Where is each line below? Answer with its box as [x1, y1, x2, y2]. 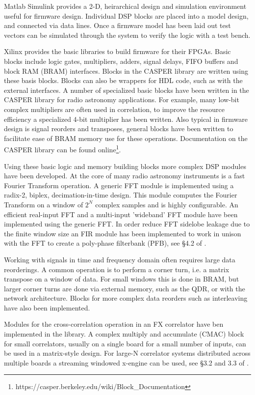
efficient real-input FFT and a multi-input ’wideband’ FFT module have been [4, 209, 238, 219]
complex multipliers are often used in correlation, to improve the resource [4, 104, 225, 114]
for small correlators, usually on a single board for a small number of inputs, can [4, 338, 246, 348]
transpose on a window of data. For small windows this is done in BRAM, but [4, 274, 239, 284]
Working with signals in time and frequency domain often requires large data [4, 254, 235, 264]
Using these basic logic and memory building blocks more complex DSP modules [4, 161, 246, 171]
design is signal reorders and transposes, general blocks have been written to [4, 123, 233, 134]
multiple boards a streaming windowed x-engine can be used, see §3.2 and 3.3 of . [4, 357, 249, 367]
